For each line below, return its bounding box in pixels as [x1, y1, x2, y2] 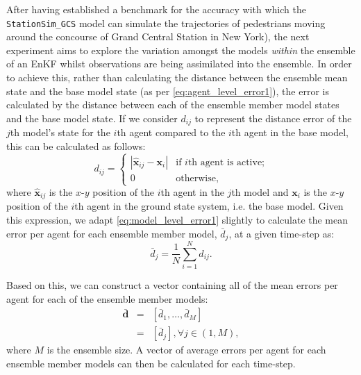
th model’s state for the [10, 125, 110, 140]
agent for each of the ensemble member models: [6, 291, 208, 306]
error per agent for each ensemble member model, [6, 226, 217, 240]
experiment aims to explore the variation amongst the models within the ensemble [6, 42, 355, 57]
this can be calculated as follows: [6, 138, 146, 153]
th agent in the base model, [231, 125, 349, 140]
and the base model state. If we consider [6, 110, 178, 125]
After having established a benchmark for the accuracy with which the [6, 2, 306, 16]
